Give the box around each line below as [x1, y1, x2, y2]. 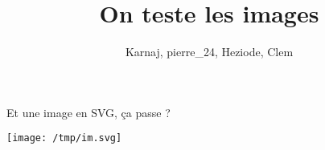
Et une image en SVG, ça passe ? [6, 103, 171, 120]
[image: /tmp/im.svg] [6, 132, 122, 144]
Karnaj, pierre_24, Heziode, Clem [125, 43, 294, 60]
